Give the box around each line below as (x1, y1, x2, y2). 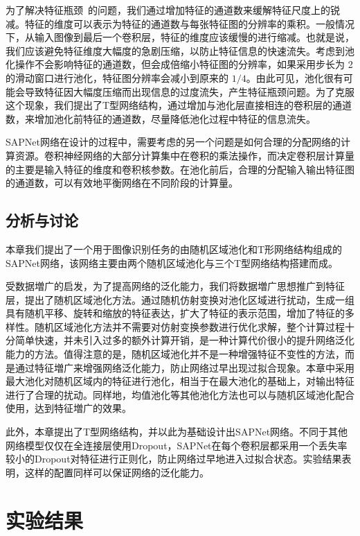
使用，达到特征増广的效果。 (6, 401, 132, 415)
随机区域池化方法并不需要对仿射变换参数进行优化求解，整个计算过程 (34, 319, 345, 334)
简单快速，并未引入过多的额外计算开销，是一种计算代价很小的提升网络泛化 (15, 333, 354, 347)
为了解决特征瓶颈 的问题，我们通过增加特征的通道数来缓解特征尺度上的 (6, 3, 330, 17)
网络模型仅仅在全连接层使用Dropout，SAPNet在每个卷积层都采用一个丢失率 (6, 438, 348, 452)
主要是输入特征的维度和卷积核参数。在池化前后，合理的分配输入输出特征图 (15, 162, 354, 176)
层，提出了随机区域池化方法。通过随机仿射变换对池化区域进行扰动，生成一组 (6, 292, 354, 306)
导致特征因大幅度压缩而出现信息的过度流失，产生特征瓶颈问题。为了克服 (24, 84, 354, 98)
